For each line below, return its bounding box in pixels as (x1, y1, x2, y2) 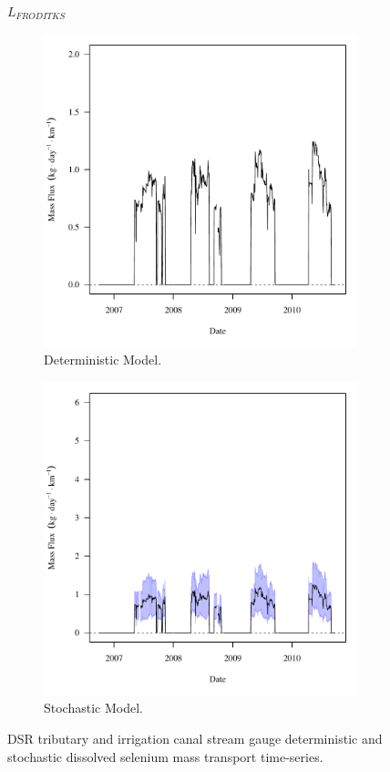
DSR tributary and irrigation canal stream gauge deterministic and (7, 728, 383, 747)
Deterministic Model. (44, 350, 162, 369)
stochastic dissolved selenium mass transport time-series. (7, 746, 323, 766)
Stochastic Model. (44, 698, 143, 717)
